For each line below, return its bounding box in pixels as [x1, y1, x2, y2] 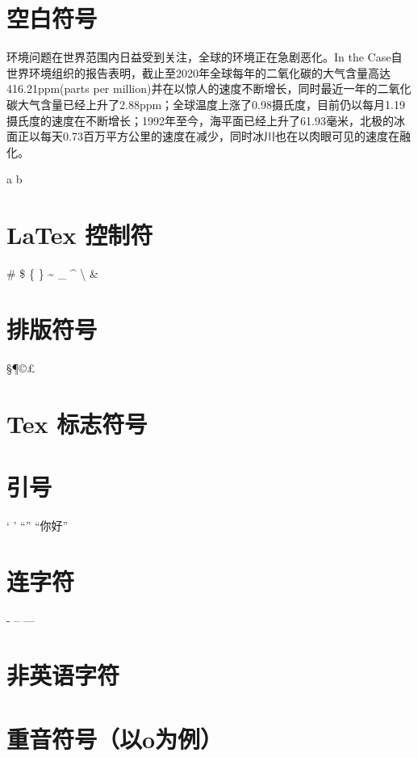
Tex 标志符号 [6, 406, 148, 439]
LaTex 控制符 [6, 218, 153, 251]
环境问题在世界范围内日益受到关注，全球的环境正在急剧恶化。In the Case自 [6, 48, 403, 65]
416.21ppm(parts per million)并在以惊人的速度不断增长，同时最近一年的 [6, 80, 378, 97]
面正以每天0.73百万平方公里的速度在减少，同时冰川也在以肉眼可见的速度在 [6, 128, 399, 145]
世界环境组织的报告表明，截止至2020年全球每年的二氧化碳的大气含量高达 [6, 64, 391, 81]
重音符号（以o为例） [6, 721, 224, 755]
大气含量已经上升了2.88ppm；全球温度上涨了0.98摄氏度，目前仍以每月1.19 [17, 95, 405, 112]
